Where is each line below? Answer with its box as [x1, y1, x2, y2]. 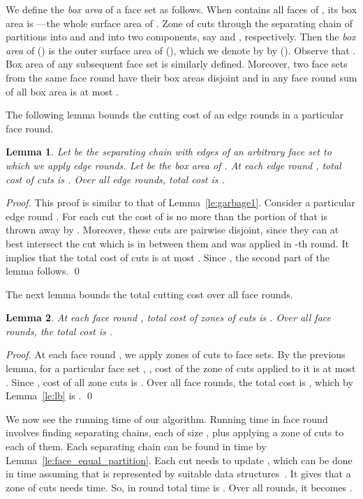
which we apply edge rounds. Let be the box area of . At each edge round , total [6, 158, 341, 172]
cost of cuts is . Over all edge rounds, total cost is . [6, 171, 225, 186]
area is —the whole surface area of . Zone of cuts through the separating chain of [6, 15, 353, 30]
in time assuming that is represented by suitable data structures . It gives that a [6, 466, 351, 481]
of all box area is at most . [6, 84, 119, 98]
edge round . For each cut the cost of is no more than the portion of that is [6, 208, 328, 223]
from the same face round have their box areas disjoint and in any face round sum [6, 70, 357, 84]
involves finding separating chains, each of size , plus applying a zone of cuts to [6, 425, 344, 440]
